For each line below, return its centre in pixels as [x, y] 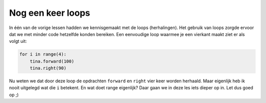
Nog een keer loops [50, 13]
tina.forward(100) [52, 61]
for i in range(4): [43, 54]
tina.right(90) [48, 68]
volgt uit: [18, 41]
